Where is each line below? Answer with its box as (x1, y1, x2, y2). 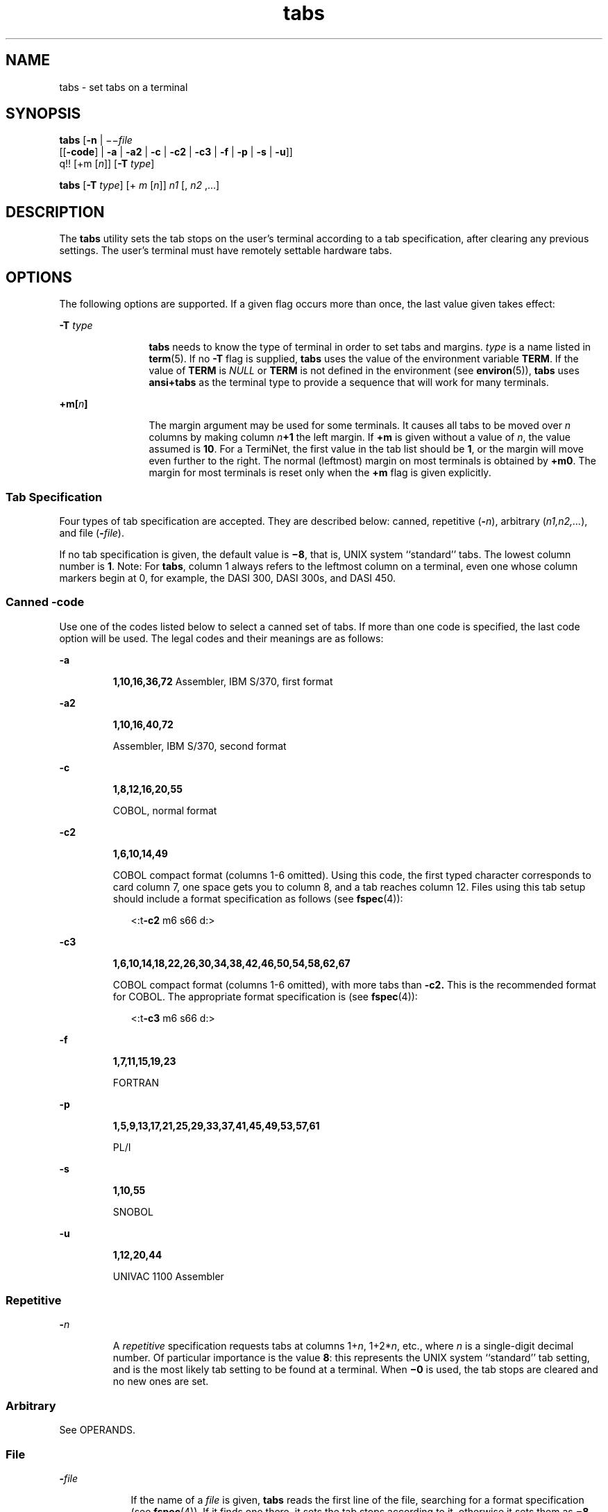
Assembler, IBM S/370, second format (112, 739, 287, 752)
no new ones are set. (112, 1375, 209, 1388)
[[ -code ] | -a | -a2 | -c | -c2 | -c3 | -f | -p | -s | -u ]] (59, 146, 293, 158)
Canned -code (6, 595, 85, 610)
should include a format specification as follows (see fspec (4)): (112, 892, 403, 905)
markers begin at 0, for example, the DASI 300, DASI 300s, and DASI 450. (59, 571, 396, 584)
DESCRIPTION (6, 203, 105, 221)
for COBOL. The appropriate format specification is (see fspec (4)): (112, 990, 418, 1002)
